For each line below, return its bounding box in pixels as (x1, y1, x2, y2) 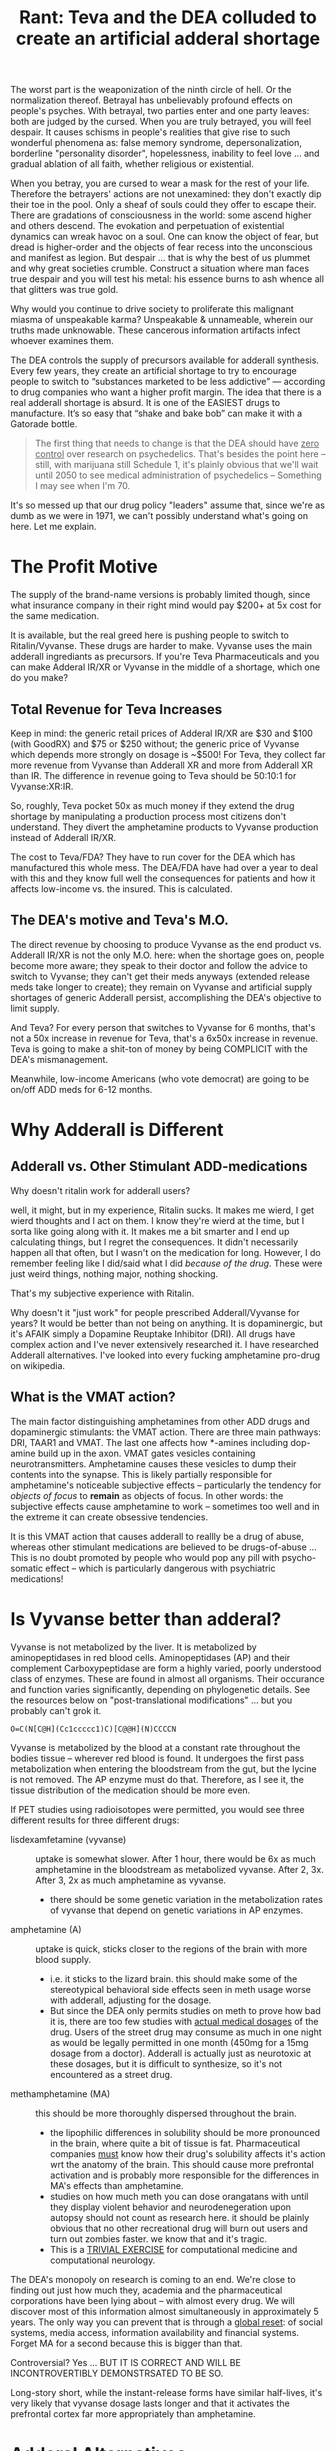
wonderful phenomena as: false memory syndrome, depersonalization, (10, 137, 302, 149)
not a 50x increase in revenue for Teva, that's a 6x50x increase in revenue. (10, 1032, 318, 1044)
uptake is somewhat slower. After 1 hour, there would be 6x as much (35, 1852, 317, 1865)
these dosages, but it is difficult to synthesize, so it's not (49, 2057, 283, 2070)
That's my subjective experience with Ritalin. (10, 1287, 195, 1299)
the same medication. (10, 610, 100, 622)
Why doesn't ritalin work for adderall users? (10, 1184, 191, 1196)
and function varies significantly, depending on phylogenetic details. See (10, 1683, 311, 1695)
